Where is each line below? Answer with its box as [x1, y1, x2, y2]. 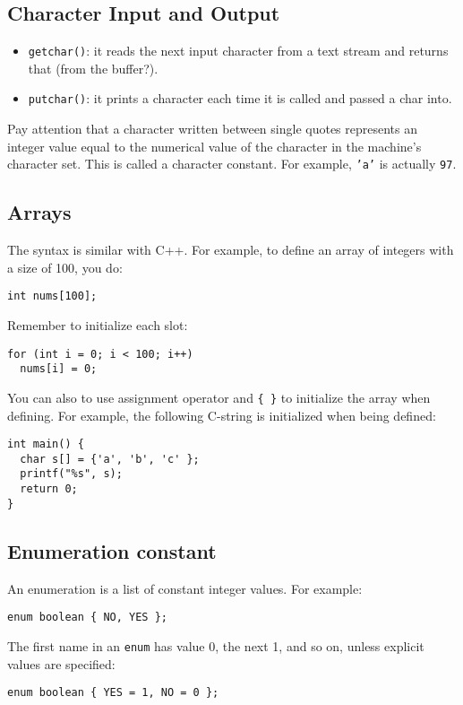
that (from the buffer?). [28, 58, 159, 77]
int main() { [7, 438, 84, 451]
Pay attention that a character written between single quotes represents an [7, 119, 417, 138]
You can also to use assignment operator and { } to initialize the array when [7, 387, 431, 406]
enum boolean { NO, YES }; [7, 611, 167, 624]
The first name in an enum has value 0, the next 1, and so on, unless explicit [7, 636, 424, 655]
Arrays [7, 198, 72, 226]
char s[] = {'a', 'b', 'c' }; [20, 452, 200, 466]
